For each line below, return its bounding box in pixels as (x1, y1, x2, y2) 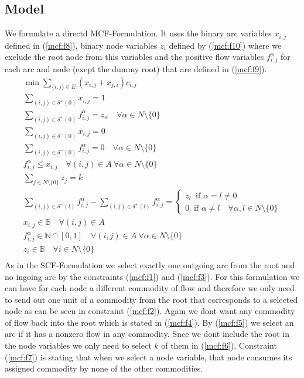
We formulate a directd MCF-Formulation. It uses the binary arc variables (5, 27, 272, 39)
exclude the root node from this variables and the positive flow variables (5, 50, 264, 63)
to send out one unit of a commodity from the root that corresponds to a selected (5, 293, 298, 305)
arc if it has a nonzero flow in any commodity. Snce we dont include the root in (5, 328, 289, 340)
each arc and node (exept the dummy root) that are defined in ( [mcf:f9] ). (5, 62, 267, 75)
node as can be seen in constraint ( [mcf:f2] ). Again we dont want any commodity (5, 305, 295, 317)
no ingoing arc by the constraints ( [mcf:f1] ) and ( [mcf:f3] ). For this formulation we (5, 270, 300, 282)
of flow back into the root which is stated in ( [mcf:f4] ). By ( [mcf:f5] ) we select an (5, 316, 294, 328)
